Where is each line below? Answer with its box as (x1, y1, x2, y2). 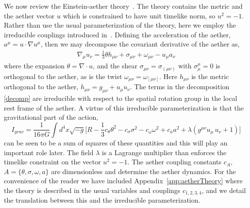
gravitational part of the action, (4, 112, 99, 122)
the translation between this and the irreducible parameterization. (4, 195, 200, 205)
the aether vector (4, 10, 55, 20)
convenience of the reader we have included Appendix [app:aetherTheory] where (4, 176, 243, 186)
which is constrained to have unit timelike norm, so (63, 10, 216, 20)
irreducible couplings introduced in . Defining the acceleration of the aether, (4, 29, 231, 39)
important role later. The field (4, 147, 94, 157)
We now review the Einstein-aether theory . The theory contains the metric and (4, 1, 243, 11)
